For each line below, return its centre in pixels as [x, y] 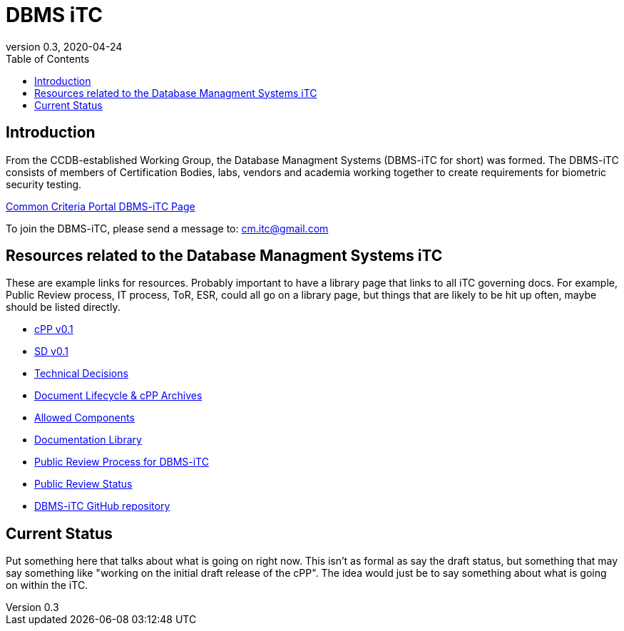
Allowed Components [85, 418]
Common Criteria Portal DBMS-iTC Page [101, 206]
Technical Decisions [81, 374]
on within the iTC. [47, 585]
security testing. [44, 184]
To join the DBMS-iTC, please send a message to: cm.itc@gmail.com [167, 228]
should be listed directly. [63, 307]
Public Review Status [83, 484]
